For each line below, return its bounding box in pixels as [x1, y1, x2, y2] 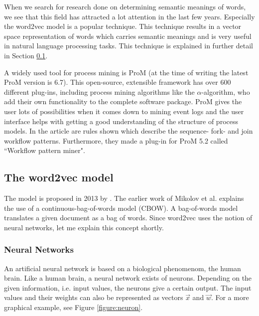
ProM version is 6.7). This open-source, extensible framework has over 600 [4, 77, 231, 87]
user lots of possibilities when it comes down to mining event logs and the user [4, 106, 244, 116]
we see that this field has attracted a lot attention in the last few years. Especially [4, 11, 255, 21]
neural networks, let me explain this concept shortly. [4, 222, 164, 232]
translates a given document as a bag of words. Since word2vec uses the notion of [4, 212, 253, 223]
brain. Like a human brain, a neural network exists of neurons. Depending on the [4, 273, 252, 283]
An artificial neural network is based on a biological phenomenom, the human [4, 263, 241, 273]
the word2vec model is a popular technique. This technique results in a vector [4, 21, 242, 31]
